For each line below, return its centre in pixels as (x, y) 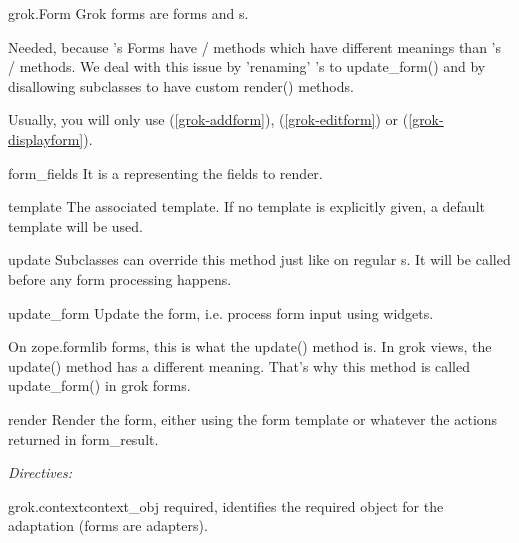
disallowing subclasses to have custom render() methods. (181, 85)
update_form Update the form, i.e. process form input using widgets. (221, 312)
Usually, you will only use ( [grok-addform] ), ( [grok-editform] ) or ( (208, 119)
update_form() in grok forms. (99, 385)
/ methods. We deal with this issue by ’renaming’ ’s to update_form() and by (247, 66)
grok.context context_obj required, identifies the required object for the (226, 505)
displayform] (46, 138)
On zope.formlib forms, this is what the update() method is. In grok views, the (250, 346)
